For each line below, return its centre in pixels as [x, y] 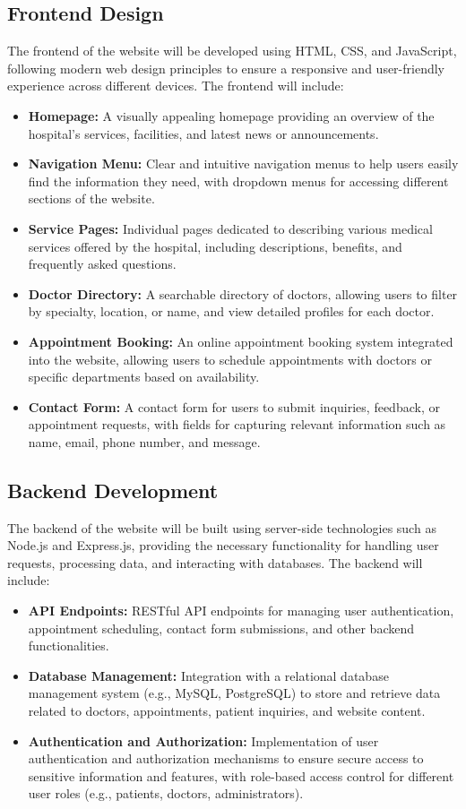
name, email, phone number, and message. [144, 441]
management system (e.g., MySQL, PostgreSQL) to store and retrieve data [234, 693]
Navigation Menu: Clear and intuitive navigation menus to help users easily [243, 164]
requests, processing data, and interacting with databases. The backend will [215, 562]
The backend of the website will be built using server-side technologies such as [222, 527]
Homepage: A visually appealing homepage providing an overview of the [231, 115]
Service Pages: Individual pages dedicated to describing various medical [230, 228]
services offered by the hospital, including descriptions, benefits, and [215, 246]
